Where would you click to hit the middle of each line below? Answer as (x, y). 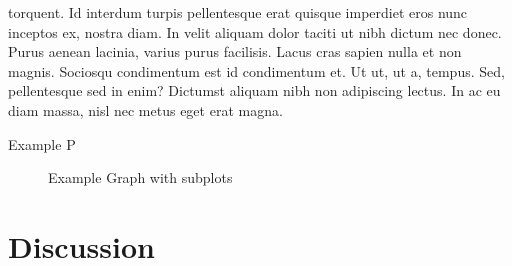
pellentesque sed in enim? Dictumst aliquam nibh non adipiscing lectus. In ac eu (254, 90)
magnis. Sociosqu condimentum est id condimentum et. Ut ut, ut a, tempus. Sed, (256, 70)
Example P (42, 143)
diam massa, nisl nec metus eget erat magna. (145, 109)
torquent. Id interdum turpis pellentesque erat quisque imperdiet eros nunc (238, 12)
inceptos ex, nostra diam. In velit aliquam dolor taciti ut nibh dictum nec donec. (255, 31)
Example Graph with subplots (140, 177)
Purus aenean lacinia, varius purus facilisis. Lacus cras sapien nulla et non (235, 51)
